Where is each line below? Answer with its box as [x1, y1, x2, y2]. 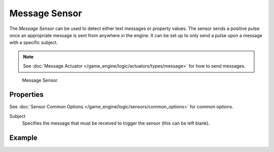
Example [9, 134, 38, 142]
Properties [9, 90, 44, 99]
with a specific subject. [9, 40, 58, 46]
